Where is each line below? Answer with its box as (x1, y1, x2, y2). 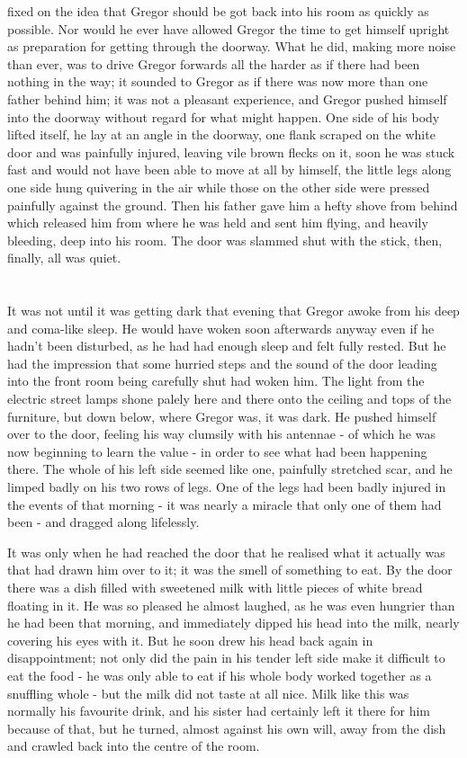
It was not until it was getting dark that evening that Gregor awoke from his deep (7, 301, 460, 320)
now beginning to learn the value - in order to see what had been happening (7, 441, 427, 460)
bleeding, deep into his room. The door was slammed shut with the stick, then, (7, 230, 443, 249)
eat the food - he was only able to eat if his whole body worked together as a (7, 665, 432, 684)
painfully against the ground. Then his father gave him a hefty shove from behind (7, 195, 458, 214)
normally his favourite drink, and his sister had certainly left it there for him (7, 701, 431, 720)
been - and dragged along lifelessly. (7, 513, 200, 531)
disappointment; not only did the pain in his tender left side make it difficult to (7, 648, 445, 667)
